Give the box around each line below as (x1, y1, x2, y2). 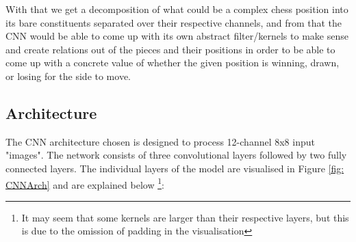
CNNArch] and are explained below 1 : (5, 175, 164, 191)
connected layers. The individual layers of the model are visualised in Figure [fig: (5, 161, 344, 175)
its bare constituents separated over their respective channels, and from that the (5, 15, 342, 29)
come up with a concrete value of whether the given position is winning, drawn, (5, 55, 340, 70)
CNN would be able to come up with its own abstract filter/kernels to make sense (5, 29, 348, 43)
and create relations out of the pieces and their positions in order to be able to (5, 42, 335, 56)
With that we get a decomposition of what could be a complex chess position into (5, 2, 348, 16)
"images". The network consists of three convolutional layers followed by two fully (5, 148, 347, 162)
